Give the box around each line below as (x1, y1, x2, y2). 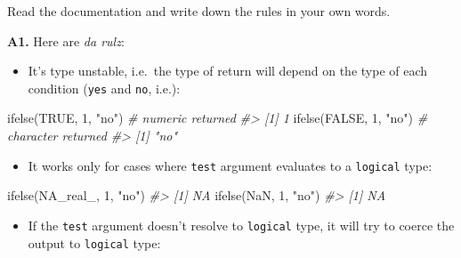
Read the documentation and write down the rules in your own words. (7, 2, 391, 20)
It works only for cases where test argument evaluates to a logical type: (28, 156, 433, 174)
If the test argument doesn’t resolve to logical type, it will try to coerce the (28, 215, 455, 234)
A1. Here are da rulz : (7, 31, 125, 50)
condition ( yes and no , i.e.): (28, 78, 181, 97)
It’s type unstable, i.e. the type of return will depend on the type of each (28, 61, 428, 80)
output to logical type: (28, 233, 161, 252)
